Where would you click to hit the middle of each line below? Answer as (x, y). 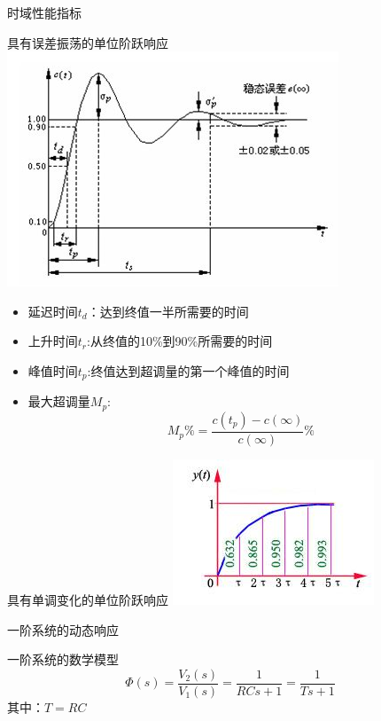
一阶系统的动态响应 (63, 629)
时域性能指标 (44, 12)
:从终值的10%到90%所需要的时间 (180, 341)
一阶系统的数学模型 (63, 659)
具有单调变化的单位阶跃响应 (88, 599)
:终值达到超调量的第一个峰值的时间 (188, 370)
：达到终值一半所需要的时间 (168, 311)
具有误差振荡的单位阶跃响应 (88, 42)
